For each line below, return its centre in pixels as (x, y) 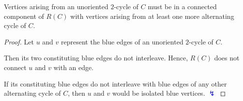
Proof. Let (19, 41)
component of (24, 16)
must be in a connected (182, 6)
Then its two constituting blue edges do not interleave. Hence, (96, 58)
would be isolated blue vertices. (159, 93)
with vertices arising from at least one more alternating (152, 16)
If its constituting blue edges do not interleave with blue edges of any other (115, 83)
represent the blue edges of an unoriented (122, 41)
